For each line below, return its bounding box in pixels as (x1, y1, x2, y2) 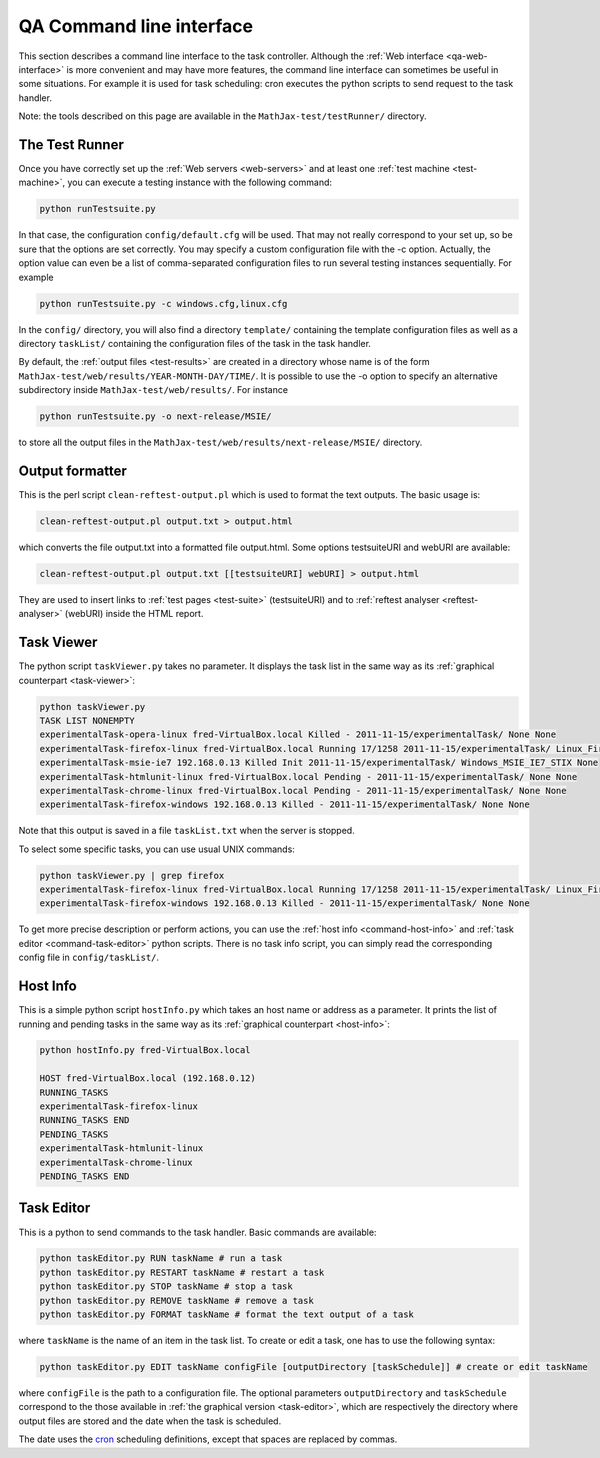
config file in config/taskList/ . (18, 951, 160, 964)
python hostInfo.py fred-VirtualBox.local (39, 1045, 251, 1056)
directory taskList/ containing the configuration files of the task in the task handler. (18, 337, 372, 349)
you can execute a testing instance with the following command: (66, 176, 333, 189)
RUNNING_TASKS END (39, 1115, 130, 1126)
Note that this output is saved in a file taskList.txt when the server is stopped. (18, 825, 355, 837)
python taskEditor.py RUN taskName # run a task (39, 1253, 283, 1264)
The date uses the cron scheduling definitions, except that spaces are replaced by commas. (18, 1433, 398, 1445)
